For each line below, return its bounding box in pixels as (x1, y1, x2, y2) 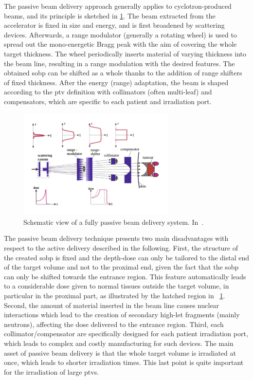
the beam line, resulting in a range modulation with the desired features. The (4, 58, 235, 68)
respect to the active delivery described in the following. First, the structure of (4, 243, 238, 253)
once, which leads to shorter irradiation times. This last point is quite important (4, 357, 244, 367)
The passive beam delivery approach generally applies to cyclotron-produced (4, 1, 232, 11)
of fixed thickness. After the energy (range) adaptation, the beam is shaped (4, 77, 229, 87)
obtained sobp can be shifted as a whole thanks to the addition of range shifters (4, 68, 242, 78)
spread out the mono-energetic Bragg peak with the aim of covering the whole (4, 39, 237, 49)
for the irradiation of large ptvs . (4, 366, 99, 377)
